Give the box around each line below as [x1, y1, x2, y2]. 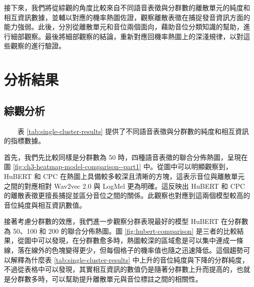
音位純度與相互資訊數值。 [4, 199, 86, 210]
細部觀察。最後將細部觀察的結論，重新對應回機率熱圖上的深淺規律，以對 [10, 31, 243, 41]
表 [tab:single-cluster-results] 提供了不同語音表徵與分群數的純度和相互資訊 [17, 126, 249, 136]
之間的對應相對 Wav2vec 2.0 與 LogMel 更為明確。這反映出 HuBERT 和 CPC [4, 180, 245, 191]
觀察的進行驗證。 [10, 41, 65, 51]
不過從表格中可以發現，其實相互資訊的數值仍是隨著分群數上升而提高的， [4, 264, 236, 274]
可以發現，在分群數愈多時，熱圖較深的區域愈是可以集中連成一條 [38, 235, 243, 245]
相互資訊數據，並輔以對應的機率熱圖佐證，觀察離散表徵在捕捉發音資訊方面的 [4, 12, 250, 22]
